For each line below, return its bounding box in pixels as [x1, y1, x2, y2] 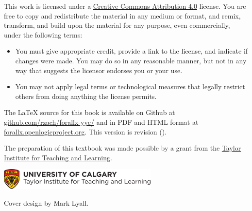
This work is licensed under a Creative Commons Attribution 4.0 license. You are [4, 1, 246, 11]
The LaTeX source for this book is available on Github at [4, 107, 175, 117]
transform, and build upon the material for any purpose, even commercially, [4, 20, 230, 30]
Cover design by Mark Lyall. [4, 197, 89, 208]
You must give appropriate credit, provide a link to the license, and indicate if [15, 46, 248, 56]
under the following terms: [4, 29, 83, 39]
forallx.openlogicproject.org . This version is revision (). [4, 126, 167, 136]
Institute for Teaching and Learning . [4, 152, 112, 162]
